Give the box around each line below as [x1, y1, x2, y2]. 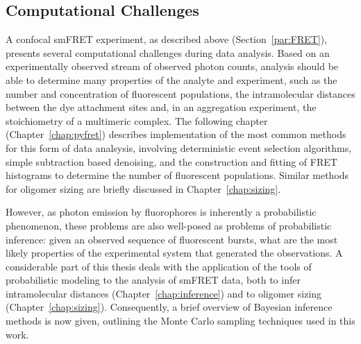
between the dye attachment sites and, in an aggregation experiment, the [6, 100, 317, 114]
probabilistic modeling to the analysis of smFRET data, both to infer [6, 273, 301, 287]
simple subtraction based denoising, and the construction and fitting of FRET [6, 154, 337, 169]
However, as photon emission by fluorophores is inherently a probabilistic [6, 205, 317, 219]
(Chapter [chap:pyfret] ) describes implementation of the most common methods [6, 127, 346, 141]
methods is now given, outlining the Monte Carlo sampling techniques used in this [6, 313, 355, 328]
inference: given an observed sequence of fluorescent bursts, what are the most [6, 232, 338, 246]
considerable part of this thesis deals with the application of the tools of [6, 259, 312, 273]
